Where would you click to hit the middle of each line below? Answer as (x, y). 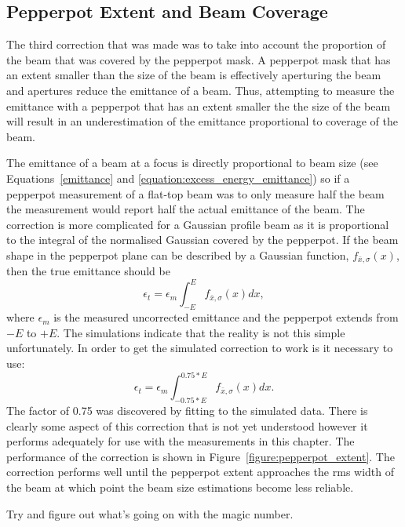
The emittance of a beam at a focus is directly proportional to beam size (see (192, 163)
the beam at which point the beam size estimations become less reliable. (180, 487)
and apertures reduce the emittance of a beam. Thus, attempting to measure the (201, 90)
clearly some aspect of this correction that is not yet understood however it (187, 425)
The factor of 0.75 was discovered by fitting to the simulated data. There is (187, 410)
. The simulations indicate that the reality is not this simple (201, 332)
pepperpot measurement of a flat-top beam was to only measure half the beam (195, 193)
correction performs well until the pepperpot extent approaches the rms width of (201, 472)
